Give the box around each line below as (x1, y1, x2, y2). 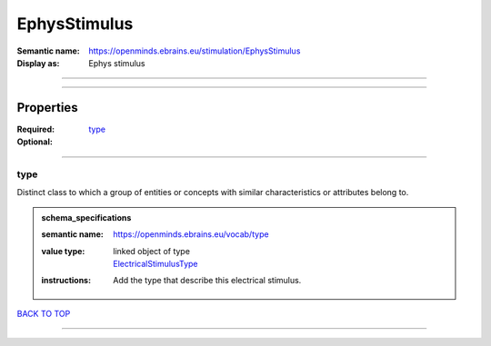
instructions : (41, 275, 91, 286)
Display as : (16, 57, 60, 68)
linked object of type (113, 245, 191, 256)
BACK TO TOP (16, 308, 71, 319)
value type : (41, 245, 85, 256)
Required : (16, 124, 55, 134)
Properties (16, 100, 78, 115)
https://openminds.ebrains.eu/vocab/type (113, 229, 269, 240)
